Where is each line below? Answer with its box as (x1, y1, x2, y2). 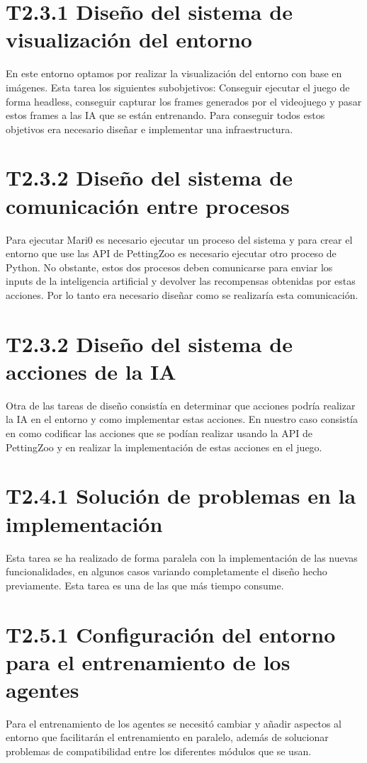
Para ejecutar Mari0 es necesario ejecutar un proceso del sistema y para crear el (6, 232, 353, 247)
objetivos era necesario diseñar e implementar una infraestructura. (6, 121, 293, 136)
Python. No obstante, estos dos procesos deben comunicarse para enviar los (6, 259, 333, 274)
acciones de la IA (6, 356, 176, 385)
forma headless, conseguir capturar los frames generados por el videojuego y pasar (6, 94, 362, 108)
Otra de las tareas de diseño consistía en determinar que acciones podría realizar (6, 397, 356, 412)
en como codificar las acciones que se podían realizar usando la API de (6, 426, 313, 441)
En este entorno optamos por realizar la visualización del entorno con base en (6, 66, 342, 81)
